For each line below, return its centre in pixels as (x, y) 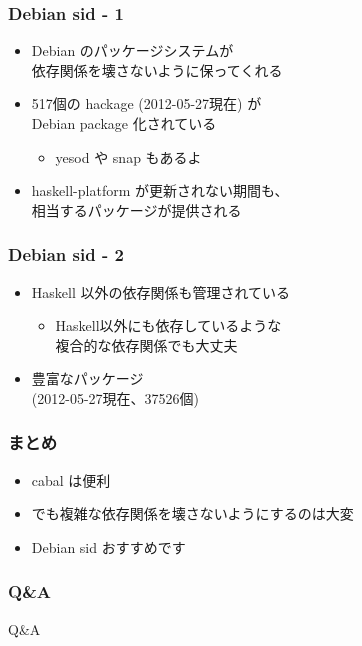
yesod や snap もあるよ (128, 156)
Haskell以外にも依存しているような (168, 325)
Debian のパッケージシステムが (132, 50)
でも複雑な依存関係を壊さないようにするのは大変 (192, 513)
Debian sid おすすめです (108, 546)
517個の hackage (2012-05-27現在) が (146, 103)
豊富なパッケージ (87, 378)
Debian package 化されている (124, 123)
